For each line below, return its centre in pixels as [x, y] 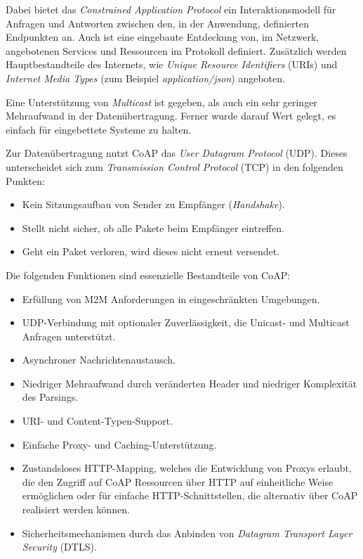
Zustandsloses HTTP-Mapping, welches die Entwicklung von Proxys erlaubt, [187, 468]
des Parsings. [50, 397]
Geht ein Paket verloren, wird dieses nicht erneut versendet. [151, 251]
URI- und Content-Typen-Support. [97, 421]
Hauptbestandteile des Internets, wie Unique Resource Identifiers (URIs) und [172, 64]
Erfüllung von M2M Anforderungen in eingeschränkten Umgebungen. [171, 298]
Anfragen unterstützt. [69, 336]
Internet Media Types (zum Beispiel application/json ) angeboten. [145, 78]
